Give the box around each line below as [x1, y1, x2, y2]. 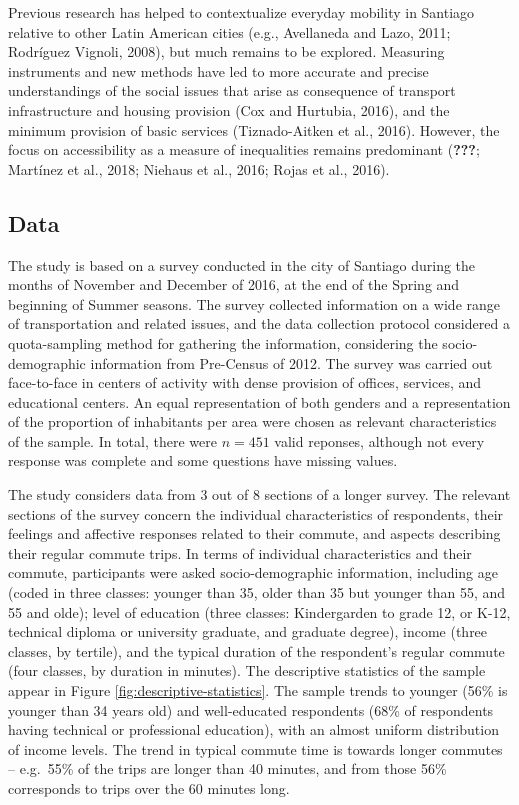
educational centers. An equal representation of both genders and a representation [8, 391, 511, 412]
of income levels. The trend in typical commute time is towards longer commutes [8, 738, 503, 759]
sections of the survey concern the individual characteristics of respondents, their [8, 503, 504, 524]
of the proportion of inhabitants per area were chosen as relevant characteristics [8, 411, 497, 432]
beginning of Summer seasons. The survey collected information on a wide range [8, 293, 501, 314]
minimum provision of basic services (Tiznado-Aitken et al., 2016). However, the [8, 119, 500, 140]
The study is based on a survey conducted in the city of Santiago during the [8, 254, 476, 275]
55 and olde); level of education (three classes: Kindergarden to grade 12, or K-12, [8, 601, 511, 622]
